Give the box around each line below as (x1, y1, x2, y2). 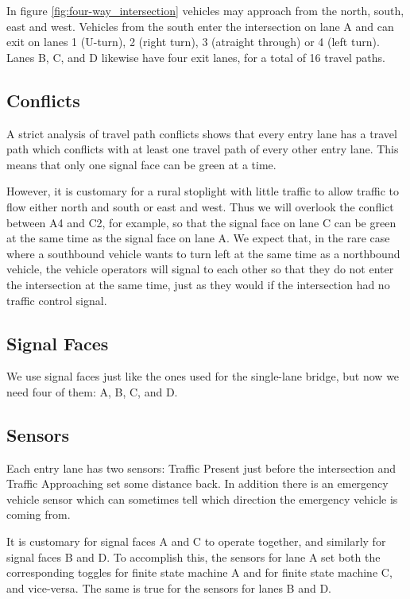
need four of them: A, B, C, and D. (6, 383, 178, 400)
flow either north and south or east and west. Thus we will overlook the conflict (6, 198, 394, 214)
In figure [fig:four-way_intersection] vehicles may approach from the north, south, (6, 2, 404, 18)
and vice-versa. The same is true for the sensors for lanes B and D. (6, 579, 332, 596)
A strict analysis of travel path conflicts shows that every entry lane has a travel (6, 125, 397, 141)
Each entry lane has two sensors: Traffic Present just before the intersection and (6, 459, 396, 476)
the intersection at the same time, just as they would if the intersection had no (6, 276, 390, 292)
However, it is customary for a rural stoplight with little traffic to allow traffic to (6, 183, 399, 199)
